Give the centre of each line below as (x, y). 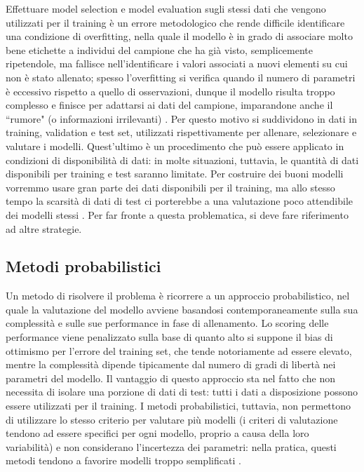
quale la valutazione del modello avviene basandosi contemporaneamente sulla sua (182, 309)
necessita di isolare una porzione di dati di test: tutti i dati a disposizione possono (182, 392)
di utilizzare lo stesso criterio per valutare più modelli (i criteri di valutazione (172, 419)
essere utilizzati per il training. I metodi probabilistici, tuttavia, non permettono (178, 406)
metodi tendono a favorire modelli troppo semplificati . (123, 460)
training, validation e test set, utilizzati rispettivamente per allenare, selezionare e (181, 132)
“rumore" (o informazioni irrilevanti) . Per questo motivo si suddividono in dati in (182, 118)
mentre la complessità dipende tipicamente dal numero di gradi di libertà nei (171, 364)
